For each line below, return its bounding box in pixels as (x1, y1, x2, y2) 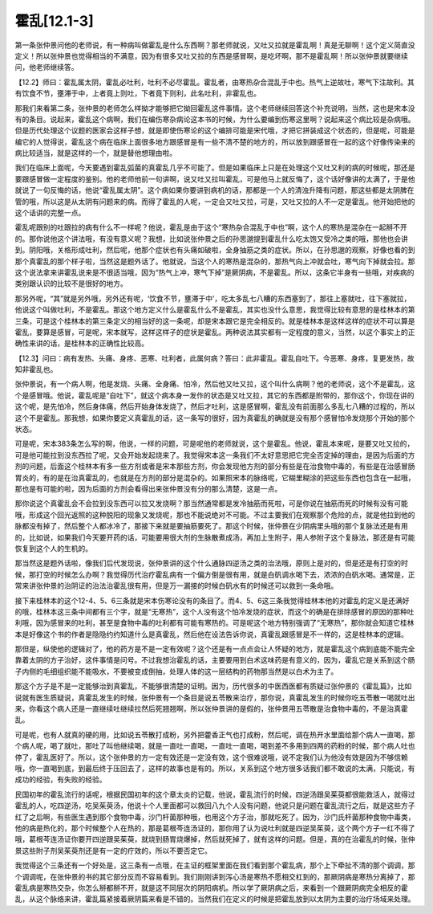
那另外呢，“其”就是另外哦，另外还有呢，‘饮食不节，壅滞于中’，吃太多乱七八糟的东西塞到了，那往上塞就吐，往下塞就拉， (14, 293, 411, 303)
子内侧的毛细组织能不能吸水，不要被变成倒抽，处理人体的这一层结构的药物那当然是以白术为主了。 (14, 667, 338, 676)
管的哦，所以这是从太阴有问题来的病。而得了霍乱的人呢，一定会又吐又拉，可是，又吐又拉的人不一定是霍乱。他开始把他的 (14, 197, 415, 206)
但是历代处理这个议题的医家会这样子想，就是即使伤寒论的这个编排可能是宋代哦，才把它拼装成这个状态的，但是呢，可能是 (14, 125, 415, 136)
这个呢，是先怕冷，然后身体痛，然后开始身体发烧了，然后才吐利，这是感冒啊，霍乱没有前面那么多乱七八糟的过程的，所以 (14, 402, 415, 411)
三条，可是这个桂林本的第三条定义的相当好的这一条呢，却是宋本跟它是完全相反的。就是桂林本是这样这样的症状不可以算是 (14, 316, 415, 325)
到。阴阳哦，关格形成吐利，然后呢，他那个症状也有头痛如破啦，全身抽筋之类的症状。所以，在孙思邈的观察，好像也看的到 (14, 245, 415, 255)
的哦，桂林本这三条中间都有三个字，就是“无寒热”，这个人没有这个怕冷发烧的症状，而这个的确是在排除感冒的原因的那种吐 (14, 606, 415, 616)
